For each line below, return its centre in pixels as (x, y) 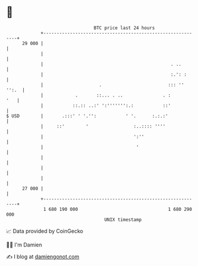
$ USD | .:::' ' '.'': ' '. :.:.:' (87, 116)
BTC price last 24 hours (124, 28)
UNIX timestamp (123, 219)
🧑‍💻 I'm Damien (24, 245)
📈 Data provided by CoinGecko (45, 231)
